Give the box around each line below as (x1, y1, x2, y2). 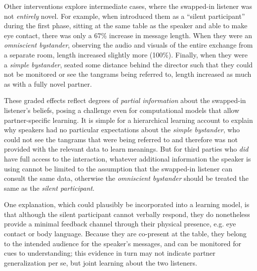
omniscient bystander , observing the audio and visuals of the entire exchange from (4, 40, 253, 50)
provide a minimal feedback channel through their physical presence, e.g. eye (4, 218, 236, 229)
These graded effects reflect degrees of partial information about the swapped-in (4, 95, 246, 106)
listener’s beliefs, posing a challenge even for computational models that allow (4, 105, 240, 115)
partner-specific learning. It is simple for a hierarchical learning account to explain (4, 114, 253, 125)
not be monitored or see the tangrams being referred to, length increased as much (4, 69, 252, 79)
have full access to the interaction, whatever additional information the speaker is (4, 153, 251, 163)
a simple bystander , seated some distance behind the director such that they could (4, 59, 253, 69)
